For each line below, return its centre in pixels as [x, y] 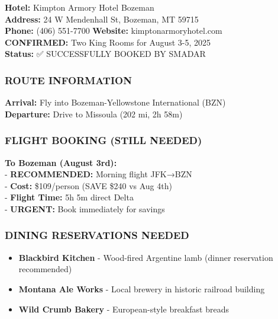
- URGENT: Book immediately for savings [85, 208]
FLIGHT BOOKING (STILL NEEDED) [104, 140]
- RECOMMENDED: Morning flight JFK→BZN [98, 174]
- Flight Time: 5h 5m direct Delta [69, 197]
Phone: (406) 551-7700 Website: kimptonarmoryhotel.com [114, 31]
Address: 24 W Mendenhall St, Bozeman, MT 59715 [102, 19]
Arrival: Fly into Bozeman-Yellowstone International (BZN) [115, 102]
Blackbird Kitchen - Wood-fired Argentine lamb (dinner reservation [146, 257]
